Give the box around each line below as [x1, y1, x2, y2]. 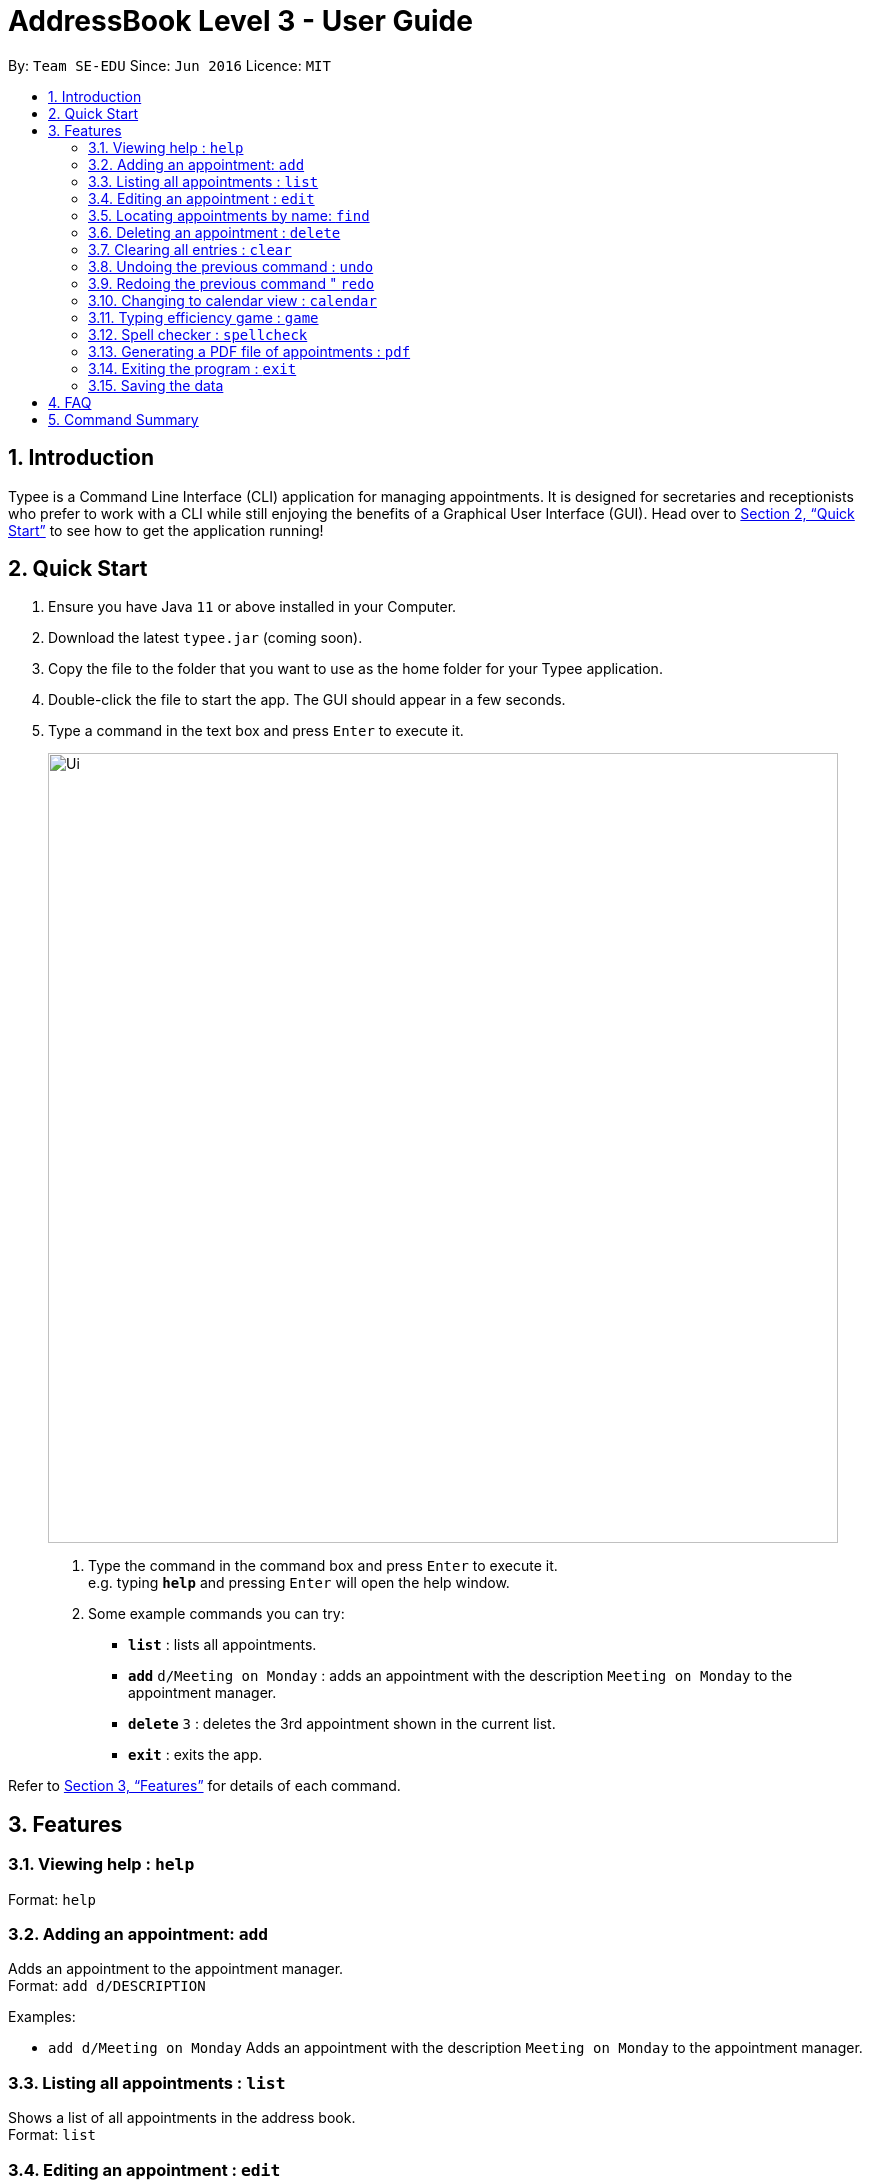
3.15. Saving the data [88, 376, 224, 394]
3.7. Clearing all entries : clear [88, 240, 292, 258]
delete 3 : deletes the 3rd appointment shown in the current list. [128, 1715, 556, 1733]
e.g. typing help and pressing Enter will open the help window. [88, 1574, 510, 1592]
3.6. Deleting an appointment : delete [88, 223, 341, 241]
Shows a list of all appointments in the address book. [8, 2109, 356, 2127]
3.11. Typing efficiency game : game [88, 308, 319, 326]
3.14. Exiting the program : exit [88, 359, 297, 377]
